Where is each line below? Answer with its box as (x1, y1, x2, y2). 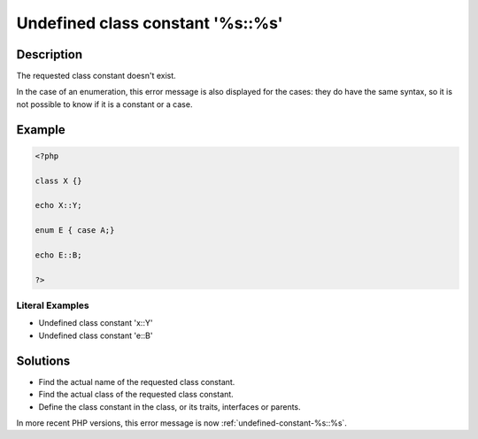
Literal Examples (16, 299, 89, 312)
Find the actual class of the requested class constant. (38, 389, 234, 400)
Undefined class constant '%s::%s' (16, 13, 283, 33)
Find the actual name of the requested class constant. (38, 376, 235, 387)
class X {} (35, 175, 82, 186)
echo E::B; (35, 250, 82, 260)
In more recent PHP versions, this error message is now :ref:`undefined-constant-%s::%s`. (16, 417, 347, 428)
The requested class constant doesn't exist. (16, 71, 176, 81)
